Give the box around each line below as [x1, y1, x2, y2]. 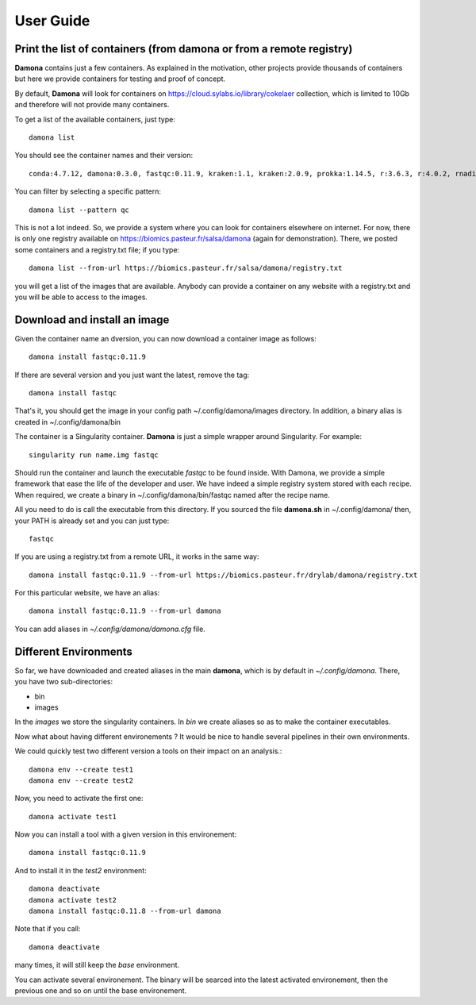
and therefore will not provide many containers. [14, 100, 170, 110]
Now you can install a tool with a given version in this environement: [14, 830, 237, 839]
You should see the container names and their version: [14, 151, 194, 160]
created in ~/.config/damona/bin [14, 417, 121, 426]
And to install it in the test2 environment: [14, 865, 147, 875]
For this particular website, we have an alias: [14, 588, 160, 598]
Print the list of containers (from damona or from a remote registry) [14, 42, 353, 56]
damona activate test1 [29, 812, 117, 821]
